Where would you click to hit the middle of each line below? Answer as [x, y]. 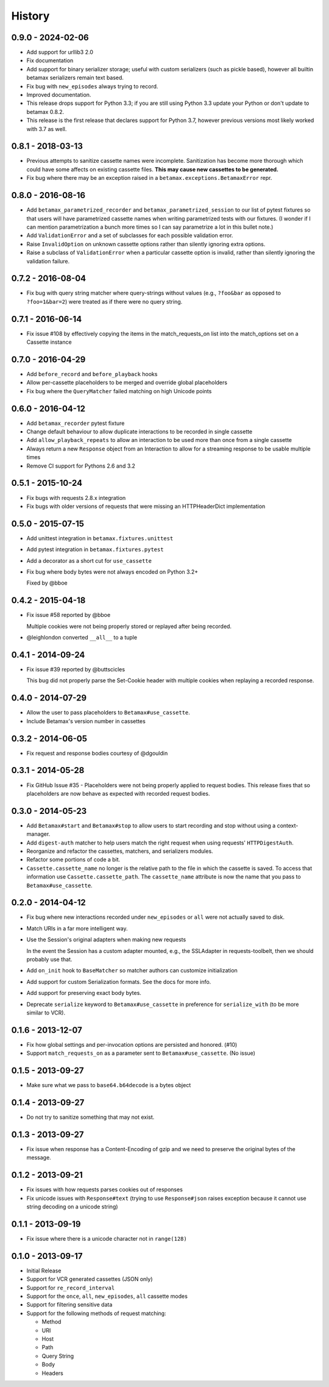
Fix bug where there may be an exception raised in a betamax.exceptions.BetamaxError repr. [149, 178]
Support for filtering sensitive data [69, 1305]
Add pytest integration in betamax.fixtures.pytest [95, 549]
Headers [52, 1373]
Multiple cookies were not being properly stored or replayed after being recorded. [129, 626]
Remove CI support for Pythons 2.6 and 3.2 [81, 466]
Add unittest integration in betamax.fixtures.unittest [100, 538]
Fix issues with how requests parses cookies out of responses [104, 1189]
